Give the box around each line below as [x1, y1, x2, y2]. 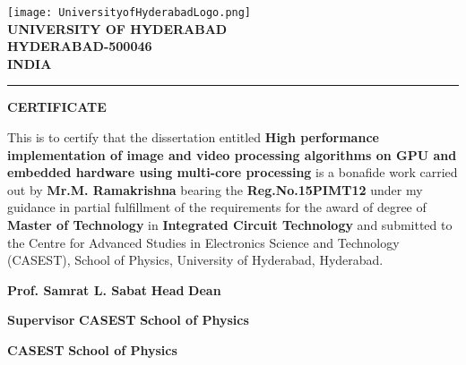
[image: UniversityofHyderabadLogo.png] [7, 6, 252, 19]
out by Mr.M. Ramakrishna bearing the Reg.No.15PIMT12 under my [7, 180, 423, 199]
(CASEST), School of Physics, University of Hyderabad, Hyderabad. [7, 250, 384, 269]
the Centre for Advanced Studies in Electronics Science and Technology [7, 233, 400, 251]
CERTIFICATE [7, 98, 107, 116]
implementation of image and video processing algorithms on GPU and [7, 145, 457, 164]
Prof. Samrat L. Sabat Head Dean [7, 280, 221, 299]
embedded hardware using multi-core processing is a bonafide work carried [7, 163, 458, 182]
